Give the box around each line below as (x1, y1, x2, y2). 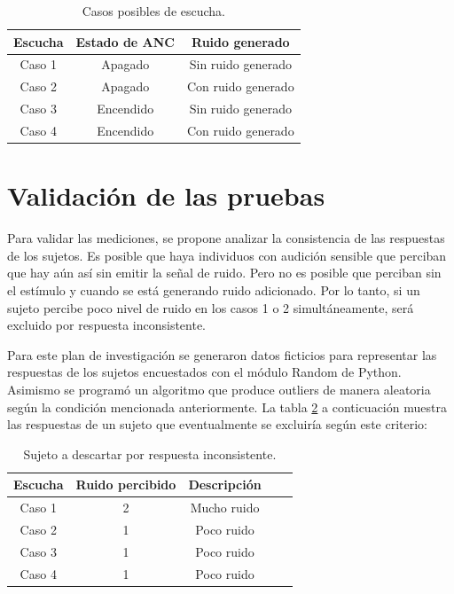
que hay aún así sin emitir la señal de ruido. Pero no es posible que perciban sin (7, 263, 442, 282)
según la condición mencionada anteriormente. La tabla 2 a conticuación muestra (7, 397, 447, 416)
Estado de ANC (75, 32, 175, 51)
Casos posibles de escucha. (82, 2, 225, 20)
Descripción (188, 475, 262, 494)
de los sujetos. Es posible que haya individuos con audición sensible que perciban (7, 246, 447, 264)
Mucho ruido (190, 498, 260, 517)
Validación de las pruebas (7, 177, 325, 214)
